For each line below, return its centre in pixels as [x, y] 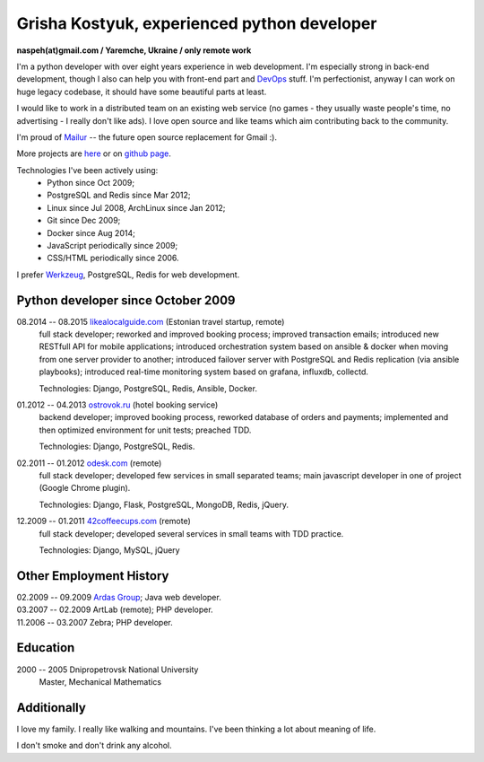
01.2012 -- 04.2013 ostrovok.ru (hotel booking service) [117, 405]
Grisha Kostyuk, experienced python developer [197, 23]
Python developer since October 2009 [126, 300]
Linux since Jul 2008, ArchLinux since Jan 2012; [136, 207]
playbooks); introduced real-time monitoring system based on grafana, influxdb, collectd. [204, 372]
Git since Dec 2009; [84, 221]
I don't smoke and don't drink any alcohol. [94, 746]
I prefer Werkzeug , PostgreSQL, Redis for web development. [128, 275]
